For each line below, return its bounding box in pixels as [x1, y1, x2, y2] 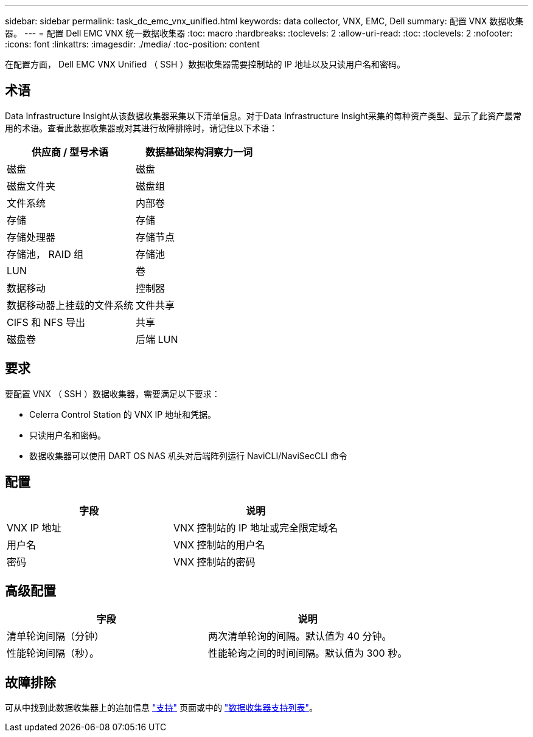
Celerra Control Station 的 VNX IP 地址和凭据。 [29, 409, 217, 420]
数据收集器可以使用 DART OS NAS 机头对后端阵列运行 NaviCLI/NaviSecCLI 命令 [29, 450, 347, 461]
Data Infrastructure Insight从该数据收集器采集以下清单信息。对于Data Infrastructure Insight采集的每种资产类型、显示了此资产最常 [5, 110, 522, 121]
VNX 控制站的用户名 [173, 538, 265, 551]
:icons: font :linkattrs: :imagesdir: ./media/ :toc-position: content [5, 39, 260, 49]
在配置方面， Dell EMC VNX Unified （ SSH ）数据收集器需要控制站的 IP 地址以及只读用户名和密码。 [5, 59, 405, 69]
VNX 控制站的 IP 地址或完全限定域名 [173, 521, 338, 534]
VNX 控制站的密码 [173, 555, 256, 568]
